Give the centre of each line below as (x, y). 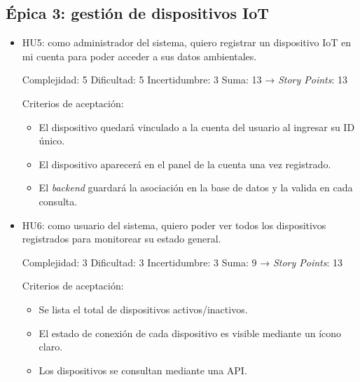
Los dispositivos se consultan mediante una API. (143, 370)
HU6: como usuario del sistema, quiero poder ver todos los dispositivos (174, 225)
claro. (51, 347)
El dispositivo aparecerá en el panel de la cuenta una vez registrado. (185, 164)
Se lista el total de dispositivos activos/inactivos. (143, 309)
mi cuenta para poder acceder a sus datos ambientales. (139, 56)
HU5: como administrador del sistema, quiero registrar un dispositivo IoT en (187, 42)
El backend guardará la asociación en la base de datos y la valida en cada (196, 187)
